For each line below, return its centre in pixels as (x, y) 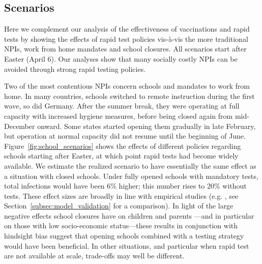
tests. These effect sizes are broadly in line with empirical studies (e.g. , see (121, 195)
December (20, 126)
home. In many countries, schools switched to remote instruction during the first (129, 96)
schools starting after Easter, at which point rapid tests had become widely (121, 156)
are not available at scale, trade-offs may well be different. (94, 256)
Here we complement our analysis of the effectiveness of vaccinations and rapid (127, 29)
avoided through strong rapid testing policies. (75, 69)
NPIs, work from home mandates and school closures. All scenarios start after (125, 49)
